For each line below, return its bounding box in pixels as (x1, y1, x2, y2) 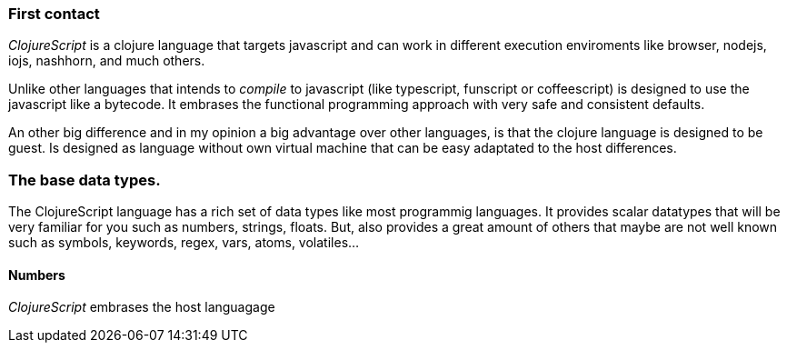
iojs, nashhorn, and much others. (8, 53, 205, 69)
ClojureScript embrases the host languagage (8, 299, 275, 315)
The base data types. (8, 170, 161, 189)
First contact (8, 5, 100, 23)
